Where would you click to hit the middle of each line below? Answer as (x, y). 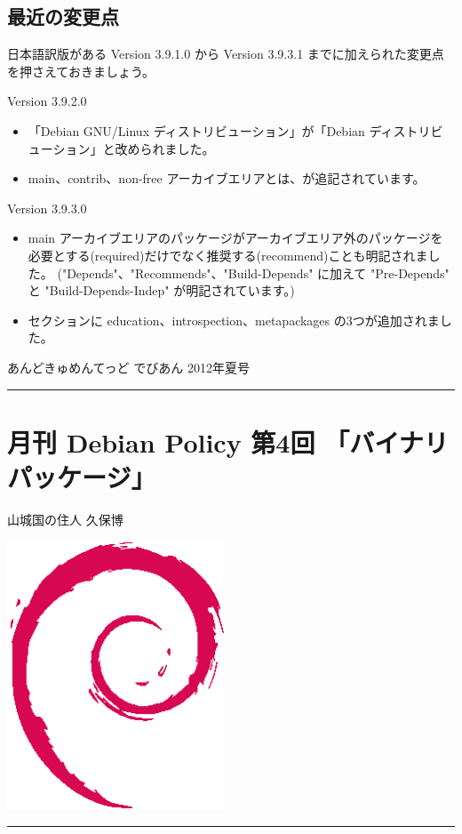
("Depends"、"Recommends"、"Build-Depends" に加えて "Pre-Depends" (253, 273)
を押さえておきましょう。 (81, 71)
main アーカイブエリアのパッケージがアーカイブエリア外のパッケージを (235, 238)
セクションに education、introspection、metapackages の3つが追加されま (234, 320)
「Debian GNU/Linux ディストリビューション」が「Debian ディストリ (229, 130)
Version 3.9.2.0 (47, 101)
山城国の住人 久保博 (65, 519)
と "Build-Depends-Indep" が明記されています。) (161, 290)
